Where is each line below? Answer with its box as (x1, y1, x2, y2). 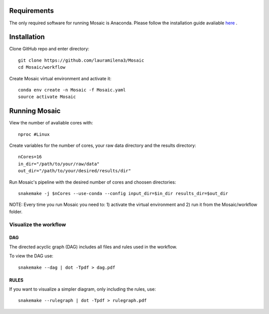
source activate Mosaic (18, 94, 76, 100)
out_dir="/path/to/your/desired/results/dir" (18, 168, 132, 174)
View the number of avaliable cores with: (9, 120, 93, 126)
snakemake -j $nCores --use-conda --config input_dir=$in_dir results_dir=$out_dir (18, 191, 229, 197)
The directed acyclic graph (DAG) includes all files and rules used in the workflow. (9, 244, 177, 250)
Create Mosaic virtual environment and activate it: (9, 75, 112, 82)
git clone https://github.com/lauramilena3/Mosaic (18, 57, 144, 63)
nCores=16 (18, 154, 42, 160)
